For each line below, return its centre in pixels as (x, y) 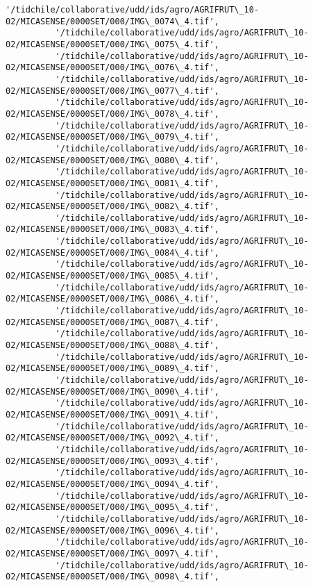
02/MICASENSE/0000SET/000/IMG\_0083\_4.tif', (112, 230)
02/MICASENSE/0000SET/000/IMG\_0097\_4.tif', (112, 553)
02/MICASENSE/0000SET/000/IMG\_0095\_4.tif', (112, 507)
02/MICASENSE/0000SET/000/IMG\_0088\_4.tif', (112, 346)
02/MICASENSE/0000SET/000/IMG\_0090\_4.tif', (112, 391)
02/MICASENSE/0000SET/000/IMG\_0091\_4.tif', (112, 414)
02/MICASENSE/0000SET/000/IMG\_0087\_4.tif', (112, 322)
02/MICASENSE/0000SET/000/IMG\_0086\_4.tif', (112, 299)
